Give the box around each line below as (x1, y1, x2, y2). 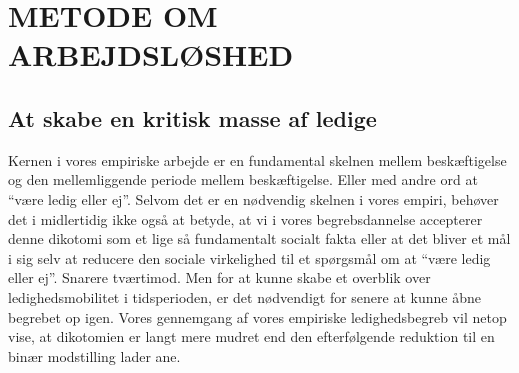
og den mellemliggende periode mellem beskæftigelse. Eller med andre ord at (8, 169, 478, 190)
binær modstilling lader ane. (8, 345, 181, 366)
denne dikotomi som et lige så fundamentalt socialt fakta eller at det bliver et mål (8, 228, 511, 249)
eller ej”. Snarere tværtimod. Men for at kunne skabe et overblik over (8, 267, 431, 288)
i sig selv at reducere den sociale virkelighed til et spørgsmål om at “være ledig (8, 247, 491, 268)
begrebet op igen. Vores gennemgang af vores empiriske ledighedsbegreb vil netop (8, 306, 507, 327)
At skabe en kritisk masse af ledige (8, 102, 377, 133)
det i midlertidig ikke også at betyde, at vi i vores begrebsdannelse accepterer (8, 208, 483, 229)
